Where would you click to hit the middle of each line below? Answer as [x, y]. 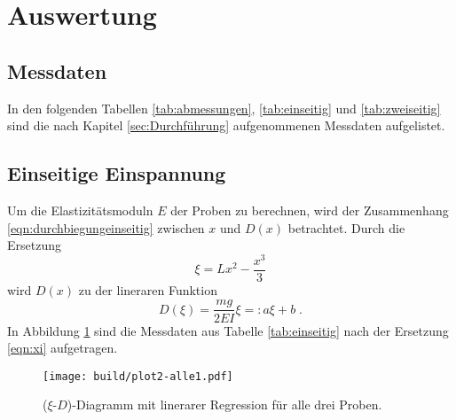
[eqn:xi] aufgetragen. [63, 348]
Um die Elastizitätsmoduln [80, 210]
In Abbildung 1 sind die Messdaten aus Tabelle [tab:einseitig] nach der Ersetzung [228, 330]
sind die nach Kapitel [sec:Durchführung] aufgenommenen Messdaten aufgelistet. [226, 125]
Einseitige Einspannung [117, 173]
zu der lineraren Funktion [148, 289]
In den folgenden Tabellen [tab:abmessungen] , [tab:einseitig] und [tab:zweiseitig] [224, 108]
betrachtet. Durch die [346, 227]
